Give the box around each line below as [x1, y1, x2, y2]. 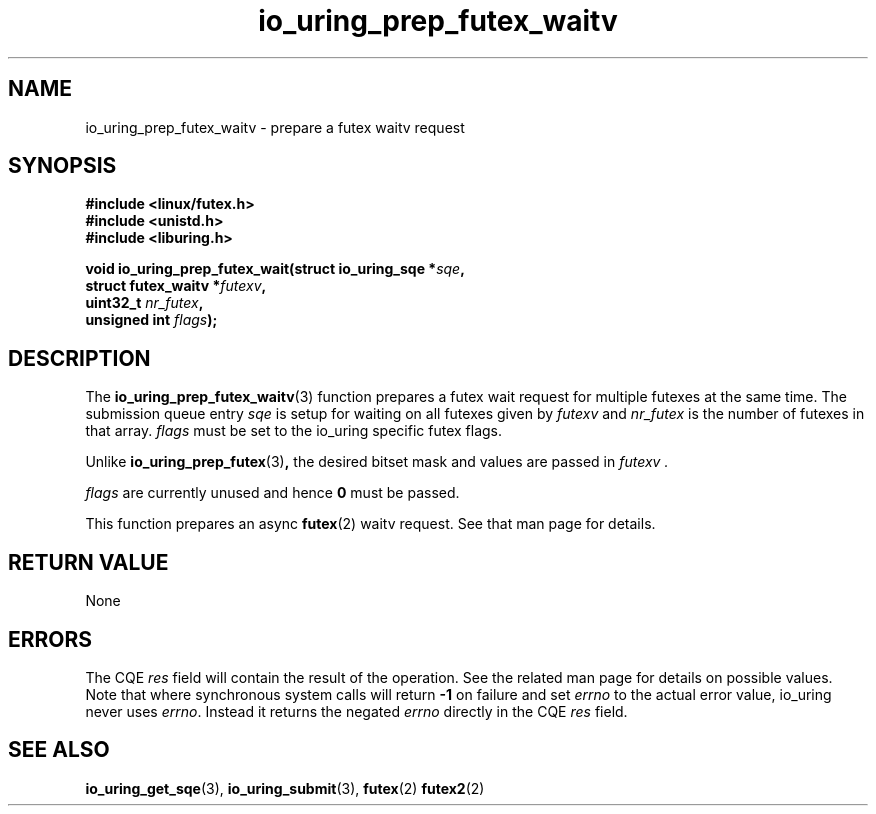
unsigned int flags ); [85, 311, 218, 329]
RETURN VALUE [8, 549, 169, 575]
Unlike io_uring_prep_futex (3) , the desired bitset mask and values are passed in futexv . [85, 453, 669, 471]
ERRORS [8, 626, 93, 652]
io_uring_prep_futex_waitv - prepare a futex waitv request [85, 118, 465, 136]
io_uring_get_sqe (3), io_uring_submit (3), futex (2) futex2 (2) [85, 779, 485, 797]
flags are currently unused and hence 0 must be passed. [85, 484, 460, 502]
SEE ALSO [8, 737, 110, 763]
